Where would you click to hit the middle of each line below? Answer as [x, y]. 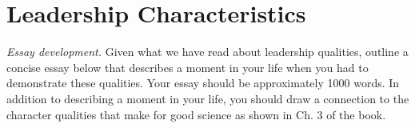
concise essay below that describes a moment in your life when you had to [188, 67]
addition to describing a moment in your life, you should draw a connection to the [208, 98]
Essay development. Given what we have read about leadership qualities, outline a [207, 52]
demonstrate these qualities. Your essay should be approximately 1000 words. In [203, 83]
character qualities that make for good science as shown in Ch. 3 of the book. [196, 114]
